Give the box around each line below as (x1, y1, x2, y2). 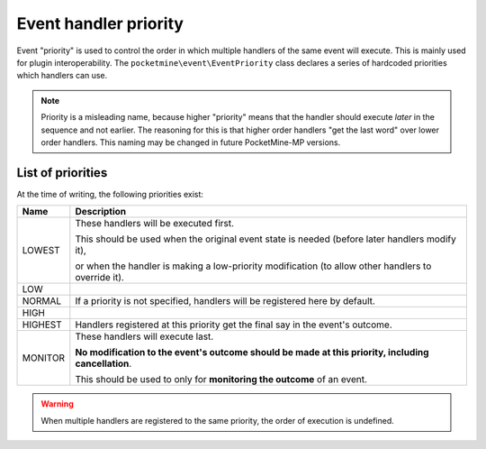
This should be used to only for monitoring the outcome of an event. (75, 373, 368, 386)
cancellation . (75, 357, 132, 370)
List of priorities (16, 165, 108, 180)
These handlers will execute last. (75, 330, 214, 343)
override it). (75, 271, 125, 284)
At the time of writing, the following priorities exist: (16, 188, 204, 199)
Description (75, 206, 127, 218)
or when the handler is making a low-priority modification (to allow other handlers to (75, 260, 432, 272)
